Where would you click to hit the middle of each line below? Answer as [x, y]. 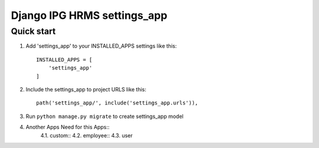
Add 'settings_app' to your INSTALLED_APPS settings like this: [101, 46]
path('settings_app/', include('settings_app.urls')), [117, 103]
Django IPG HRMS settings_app [89, 15]
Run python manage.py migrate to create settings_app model [105, 116]
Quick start [33, 31]
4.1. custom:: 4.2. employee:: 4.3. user [87, 135]
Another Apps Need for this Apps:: [68, 127]
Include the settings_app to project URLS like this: [86, 89]
